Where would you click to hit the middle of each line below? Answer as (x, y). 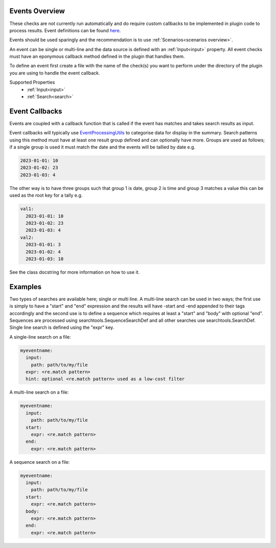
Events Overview (37, 11)
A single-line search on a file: (40, 337)
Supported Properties (32, 82)
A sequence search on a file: (40, 462)
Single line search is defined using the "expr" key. (62, 327)
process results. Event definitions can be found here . (65, 30)
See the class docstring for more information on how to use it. (75, 272)
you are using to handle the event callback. (55, 73)
